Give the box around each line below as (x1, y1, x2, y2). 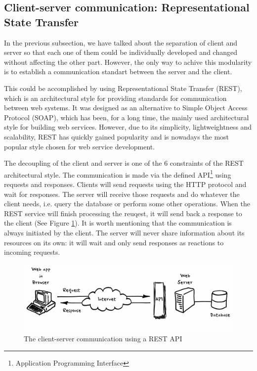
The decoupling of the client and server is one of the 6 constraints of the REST (4, 158, 244, 168)
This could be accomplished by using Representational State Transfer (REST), (4, 83, 242, 93)
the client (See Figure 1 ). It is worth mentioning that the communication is (4, 218, 232, 228)
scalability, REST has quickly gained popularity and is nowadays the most (4, 131, 229, 141)
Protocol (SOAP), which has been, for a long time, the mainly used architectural (4, 112, 249, 122)
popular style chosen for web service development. (4, 141, 155, 151)
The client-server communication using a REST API (24, 333, 182, 343)
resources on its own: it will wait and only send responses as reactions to (4, 237, 224, 247)
